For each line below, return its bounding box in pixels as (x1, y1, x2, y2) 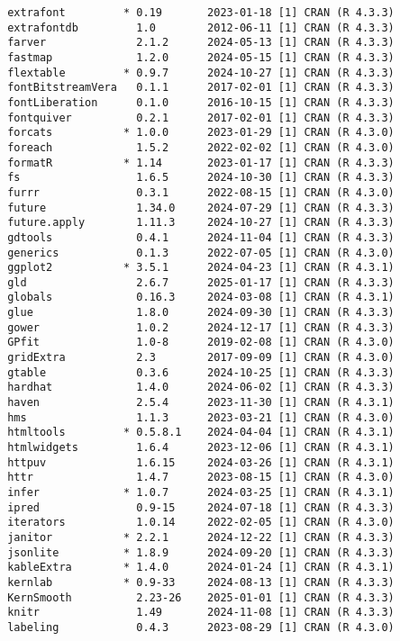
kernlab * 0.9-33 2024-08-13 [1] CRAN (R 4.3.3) (7, 575, 395, 589)
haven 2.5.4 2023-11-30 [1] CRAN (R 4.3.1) (7, 396, 395, 410)
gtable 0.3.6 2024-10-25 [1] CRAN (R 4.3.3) (7, 366, 395, 379)
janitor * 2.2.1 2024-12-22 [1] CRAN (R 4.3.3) (7, 530, 395, 544)
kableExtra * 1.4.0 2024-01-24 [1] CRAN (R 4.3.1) (7, 561, 395, 574)
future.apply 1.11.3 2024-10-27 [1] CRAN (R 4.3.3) (7, 216, 395, 230)
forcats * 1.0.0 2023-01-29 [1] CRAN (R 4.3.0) (7, 126, 395, 140)
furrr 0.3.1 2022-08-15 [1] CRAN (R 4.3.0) (7, 185, 395, 199)
